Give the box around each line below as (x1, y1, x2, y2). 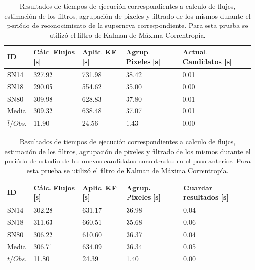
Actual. (182, 47, 208, 57)
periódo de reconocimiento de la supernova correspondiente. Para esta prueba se (7, 20, 248, 30)
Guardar (183, 182, 213, 192)
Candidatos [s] (182, 56, 232, 66)
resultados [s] (183, 192, 229, 202)
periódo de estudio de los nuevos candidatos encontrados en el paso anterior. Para (4, 156, 251, 166)
